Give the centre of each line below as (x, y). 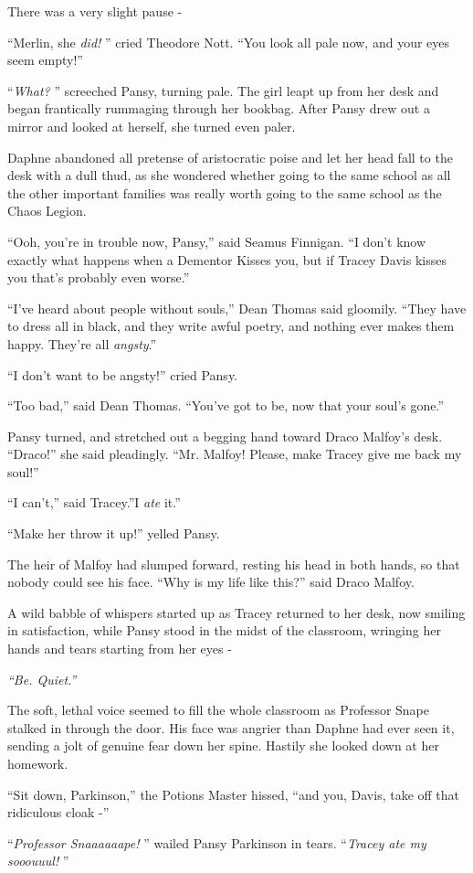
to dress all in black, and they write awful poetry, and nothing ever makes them (231, 326)
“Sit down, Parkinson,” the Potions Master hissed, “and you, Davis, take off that (234, 794)
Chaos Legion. (47, 211)
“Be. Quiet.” (42, 679)
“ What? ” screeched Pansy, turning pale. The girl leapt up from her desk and (223, 90)
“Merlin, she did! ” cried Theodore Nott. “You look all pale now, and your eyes (229, 42)
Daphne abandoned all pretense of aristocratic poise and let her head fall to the (230, 157)
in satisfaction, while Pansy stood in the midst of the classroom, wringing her (224, 630)
